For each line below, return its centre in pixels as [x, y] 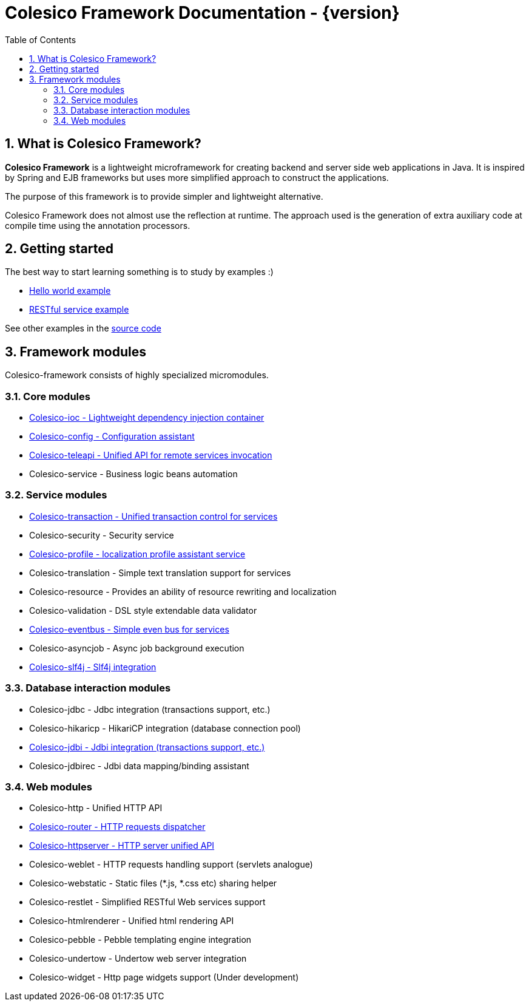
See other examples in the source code [83, 328]
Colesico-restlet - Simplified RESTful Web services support [147, 902]
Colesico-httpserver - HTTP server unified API [122, 846]
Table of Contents [41, 39]
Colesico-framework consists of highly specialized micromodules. [137, 375]
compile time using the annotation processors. [98, 225]
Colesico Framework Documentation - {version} [202, 13]
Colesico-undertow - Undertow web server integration [138, 959]
